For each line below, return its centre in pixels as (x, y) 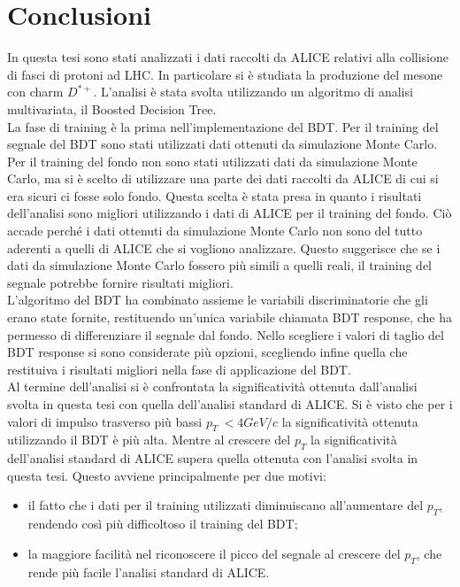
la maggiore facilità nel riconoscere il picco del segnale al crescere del (214, 553)
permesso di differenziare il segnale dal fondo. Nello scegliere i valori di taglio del (226, 334)
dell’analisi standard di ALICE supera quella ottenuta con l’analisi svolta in (213, 458)
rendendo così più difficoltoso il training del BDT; (163, 524)
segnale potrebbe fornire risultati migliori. (120, 282)
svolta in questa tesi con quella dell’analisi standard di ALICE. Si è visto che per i (230, 404)
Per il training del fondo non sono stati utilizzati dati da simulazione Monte (212, 161)
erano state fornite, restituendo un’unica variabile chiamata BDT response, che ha (230, 317)
